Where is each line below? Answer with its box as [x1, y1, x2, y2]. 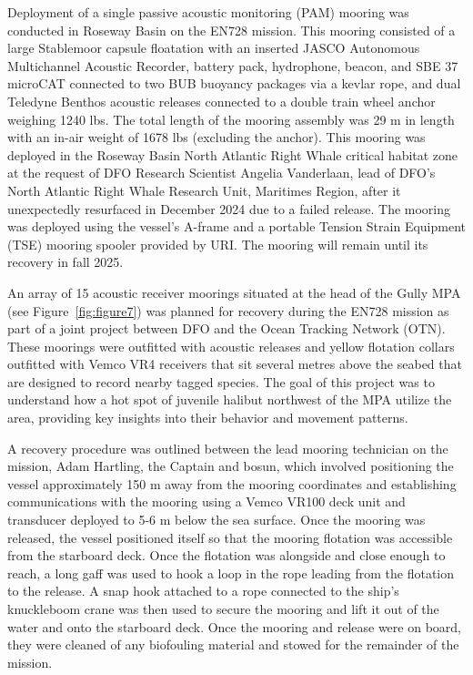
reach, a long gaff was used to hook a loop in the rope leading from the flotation [7, 563, 455, 582]
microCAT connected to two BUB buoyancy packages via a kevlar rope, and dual [7, 74, 461, 93]
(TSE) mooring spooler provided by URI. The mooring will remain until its [7, 234, 428, 253]
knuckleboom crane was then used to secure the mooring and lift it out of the [7, 599, 439, 618]
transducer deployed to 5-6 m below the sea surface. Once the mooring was [7, 510, 426, 529]
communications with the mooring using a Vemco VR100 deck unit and [7, 492, 406, 511]
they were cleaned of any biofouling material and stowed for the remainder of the [7, 635, 459, 654]
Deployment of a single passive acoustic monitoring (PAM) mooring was [7, 3, 409, 21]
